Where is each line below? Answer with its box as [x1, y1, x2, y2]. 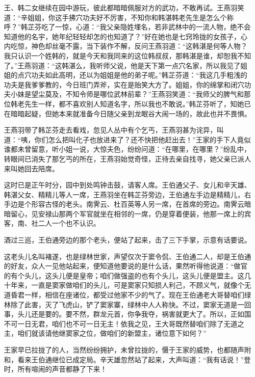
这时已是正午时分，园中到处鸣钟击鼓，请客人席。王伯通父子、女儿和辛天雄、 [4, 180, 251, 190]
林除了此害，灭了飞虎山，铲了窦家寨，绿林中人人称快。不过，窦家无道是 [4, 299, 237, 309]
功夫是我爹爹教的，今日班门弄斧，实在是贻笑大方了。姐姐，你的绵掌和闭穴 [4, 79, 244, 89]
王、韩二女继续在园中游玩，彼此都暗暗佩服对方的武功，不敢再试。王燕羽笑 [4, 2, 244, 12]
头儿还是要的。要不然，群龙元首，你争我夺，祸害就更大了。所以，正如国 [17, 309, 251, 319]
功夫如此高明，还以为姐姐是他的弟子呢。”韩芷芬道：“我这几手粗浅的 [31, 70, 248, 80]
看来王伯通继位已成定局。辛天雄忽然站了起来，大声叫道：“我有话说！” [17, 354, 244, 364]
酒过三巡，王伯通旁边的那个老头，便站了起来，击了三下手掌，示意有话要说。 [4, 235, 251, 245]
